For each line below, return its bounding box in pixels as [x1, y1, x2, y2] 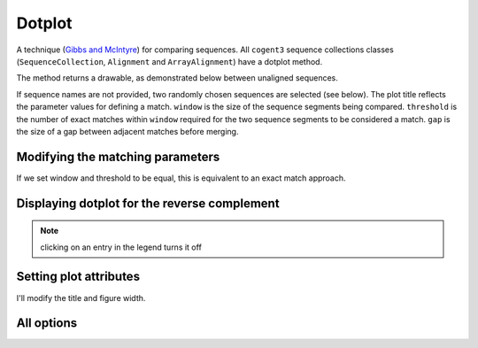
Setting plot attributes [16, 269, 141, 284]
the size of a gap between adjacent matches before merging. [16, 126, 239, 136]
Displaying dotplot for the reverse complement [16, 196, 280, 211]
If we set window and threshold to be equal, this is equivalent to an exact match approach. [16, 173, 346, 183]
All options [16, 315, 78, 331]
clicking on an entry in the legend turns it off [40, 242, 203, 252]
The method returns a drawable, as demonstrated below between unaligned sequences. [16, 73, 338, 83]
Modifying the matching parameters [16, 149, 220, 164]
